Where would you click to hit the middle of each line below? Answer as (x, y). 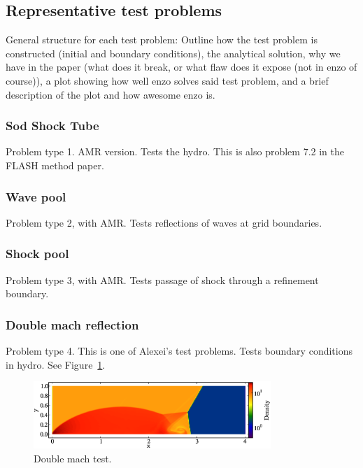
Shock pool (37, 254)
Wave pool (36, 196)
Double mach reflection (72, 324)
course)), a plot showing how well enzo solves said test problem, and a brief (167, 80)
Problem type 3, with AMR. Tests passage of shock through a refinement (162, 279)
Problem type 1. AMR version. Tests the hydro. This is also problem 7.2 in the (175, 151)
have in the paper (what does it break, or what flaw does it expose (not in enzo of (181, 67)
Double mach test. (73, 458)
